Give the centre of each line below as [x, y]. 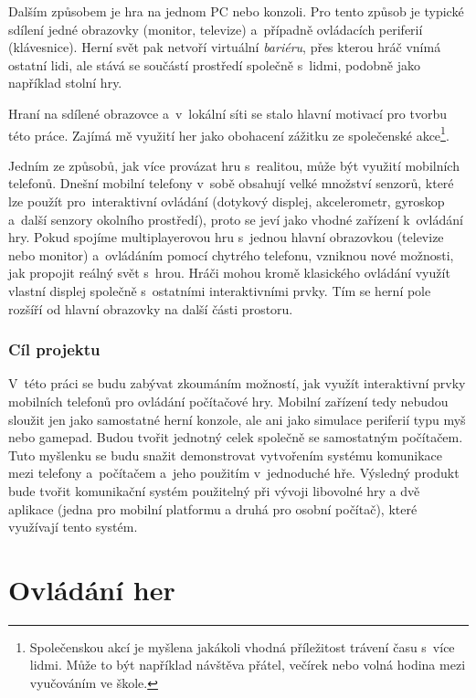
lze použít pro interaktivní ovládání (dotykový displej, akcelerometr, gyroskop [227, 201]
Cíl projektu [54, 349]
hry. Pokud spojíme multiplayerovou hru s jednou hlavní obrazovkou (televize [226, 237]
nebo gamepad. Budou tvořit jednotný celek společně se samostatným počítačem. [236, 437]
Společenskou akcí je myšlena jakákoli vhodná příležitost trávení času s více [242, 646]
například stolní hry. [65, 83]
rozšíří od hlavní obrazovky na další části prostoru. [151, 308]
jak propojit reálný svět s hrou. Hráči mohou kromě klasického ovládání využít [229, 273]
